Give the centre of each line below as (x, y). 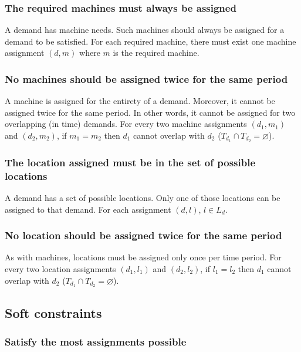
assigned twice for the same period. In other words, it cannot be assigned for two (150, 112)
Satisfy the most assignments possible (96, 342)
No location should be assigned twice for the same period (143, 235)
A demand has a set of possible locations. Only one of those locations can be (143, 197)
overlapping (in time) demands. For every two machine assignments (126, 124)
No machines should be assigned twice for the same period (146, 78)
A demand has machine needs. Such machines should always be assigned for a (145, 30)
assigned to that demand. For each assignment (88, 209)
